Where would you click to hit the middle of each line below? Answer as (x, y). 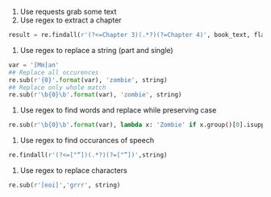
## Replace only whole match (57, 88)
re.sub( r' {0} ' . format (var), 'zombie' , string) (88, 80)
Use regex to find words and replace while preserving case (118, 110)
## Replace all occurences (54, 72)
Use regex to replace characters (73, 170)
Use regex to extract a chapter (71, 20)
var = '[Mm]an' (34, 65)
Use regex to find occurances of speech (87, 141)
